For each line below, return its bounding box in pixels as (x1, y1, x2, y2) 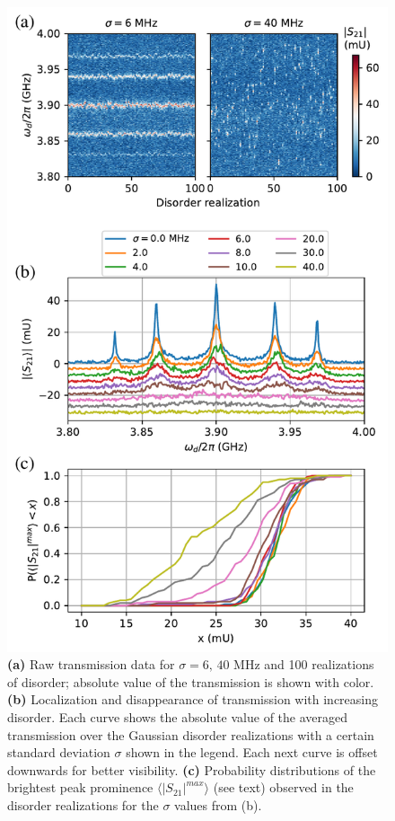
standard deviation (7, 743, 110, 762)
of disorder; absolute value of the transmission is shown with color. (7, 672, 374, 691)
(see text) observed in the (213, 778, 354, 797)
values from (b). (174, 795, 262, 814)
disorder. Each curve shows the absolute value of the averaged (7, 708, 348, 727)
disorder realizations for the (7, 795, 159, 814)
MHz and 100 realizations (233, 655, 374, 674)
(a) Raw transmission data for (7, 655, 175, 674)
